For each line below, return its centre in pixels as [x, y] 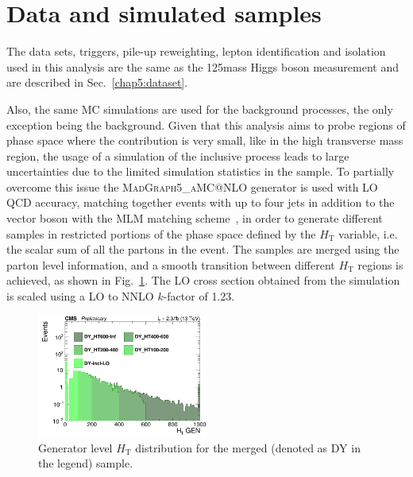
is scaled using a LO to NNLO [80, 296]
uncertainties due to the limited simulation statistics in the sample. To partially [201, 171]
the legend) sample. [86, 463]
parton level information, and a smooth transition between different [171, 264]
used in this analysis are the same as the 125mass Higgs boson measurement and [203, 66]
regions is [380, 264]
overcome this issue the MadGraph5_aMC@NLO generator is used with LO [192, 186]
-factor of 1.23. [199, 296]
